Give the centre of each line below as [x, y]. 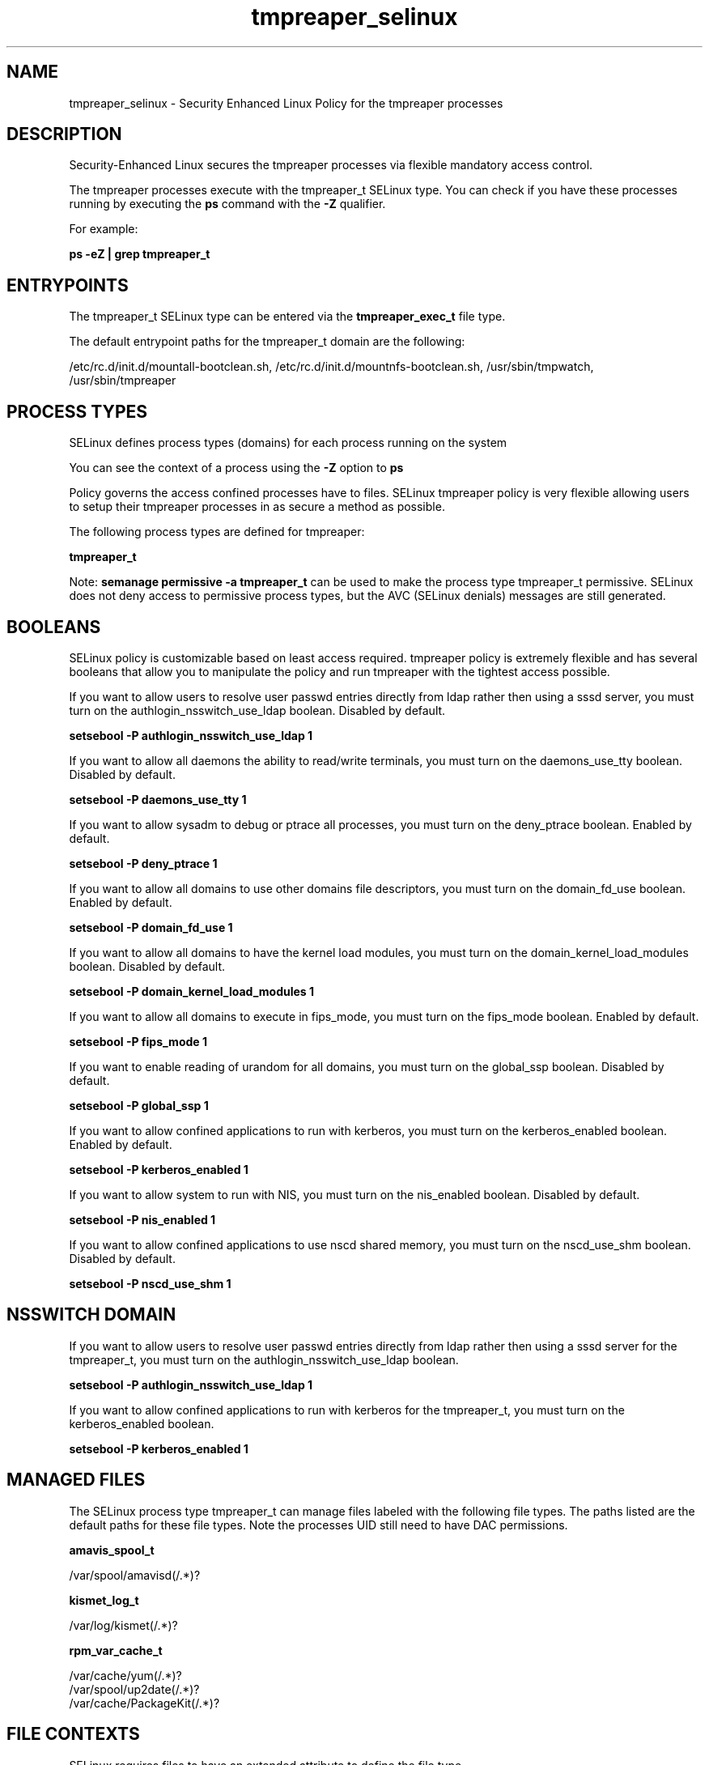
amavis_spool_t [112, 1550]
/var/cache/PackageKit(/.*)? [144, 1703]
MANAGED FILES [76, 1480]
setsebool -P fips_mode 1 [138, 1041]
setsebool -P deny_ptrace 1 [143, 863]
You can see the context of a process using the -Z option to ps [236, 468]
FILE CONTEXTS [73, 1734]
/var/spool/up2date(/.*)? [134, 1689]
